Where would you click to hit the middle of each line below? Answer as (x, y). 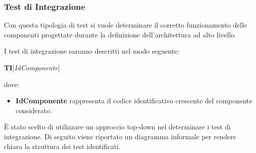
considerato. (34, 110)
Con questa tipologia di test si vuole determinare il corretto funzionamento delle (126, 25)
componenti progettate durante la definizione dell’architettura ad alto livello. (120, 34)
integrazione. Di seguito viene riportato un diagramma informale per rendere (120, 136)
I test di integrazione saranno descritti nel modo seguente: (92, 51)
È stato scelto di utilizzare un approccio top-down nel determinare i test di (117, 127)
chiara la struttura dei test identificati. (62, 146)
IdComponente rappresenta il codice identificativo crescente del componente (134, 101)
